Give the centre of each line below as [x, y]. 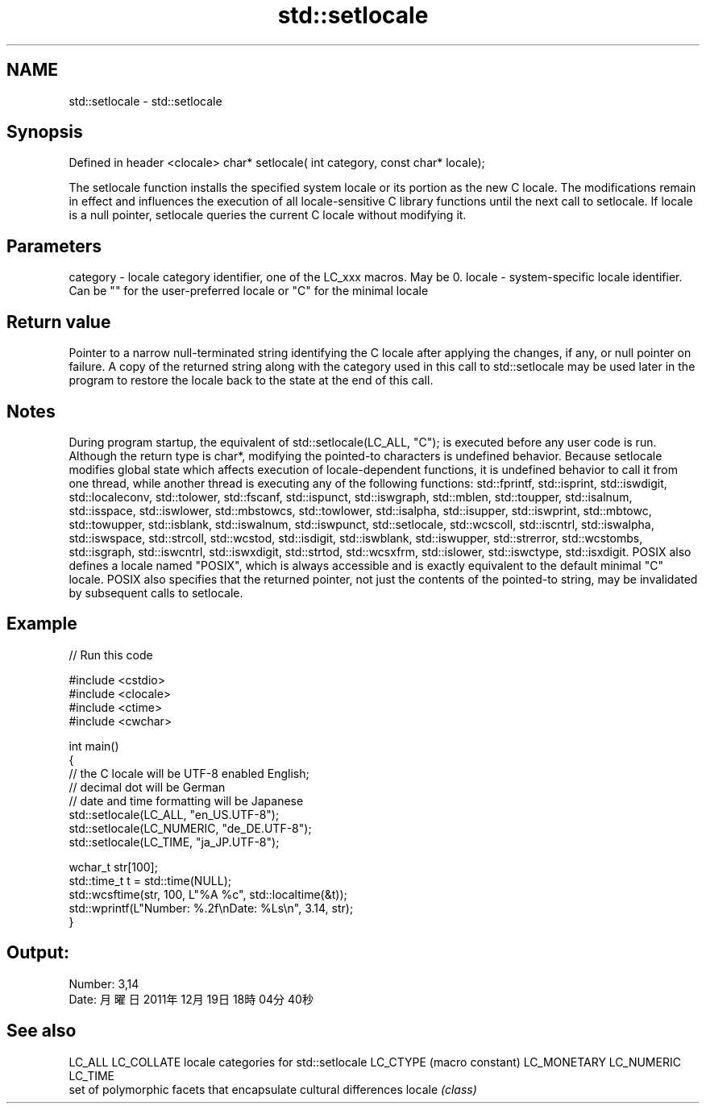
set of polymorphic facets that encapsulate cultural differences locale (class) [273, 1089]
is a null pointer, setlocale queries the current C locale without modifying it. [268, 215]
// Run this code [111, 655]
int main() [94, 746]
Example [42, 624]
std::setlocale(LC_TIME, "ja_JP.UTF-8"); [174, 842]
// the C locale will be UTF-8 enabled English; [189, 773]
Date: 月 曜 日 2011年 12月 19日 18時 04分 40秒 [191, 999]
